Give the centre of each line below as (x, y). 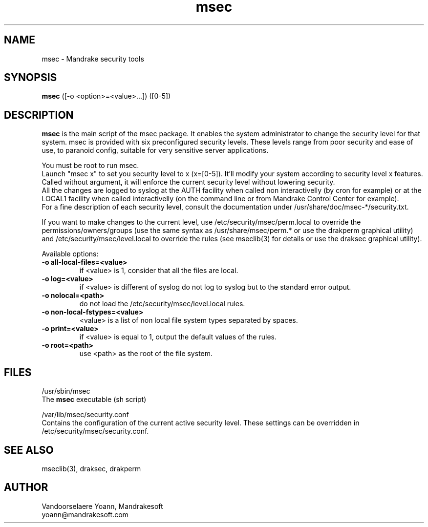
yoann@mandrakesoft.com (85, 514)
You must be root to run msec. (90, 166)
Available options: (70, 254)
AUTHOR (26, 487)
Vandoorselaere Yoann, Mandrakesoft (102, 506)
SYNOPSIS (31, 78)
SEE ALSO (29, 450)
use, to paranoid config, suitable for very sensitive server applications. (155, 150)
